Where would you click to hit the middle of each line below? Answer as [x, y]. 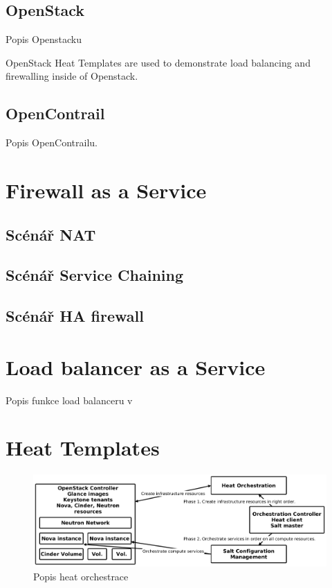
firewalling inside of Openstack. [72, 76]
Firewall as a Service [106, 190]
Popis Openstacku [44, 39]
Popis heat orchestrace [81, 576]
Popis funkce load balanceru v [69, 400]
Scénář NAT [51, 234]
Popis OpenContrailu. [52, 142]
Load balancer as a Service [136, 366]
